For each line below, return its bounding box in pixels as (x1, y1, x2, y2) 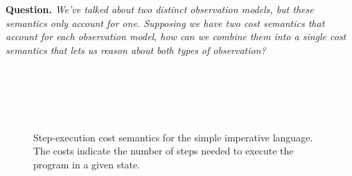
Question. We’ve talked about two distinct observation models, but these (6, 2, 314, 16)
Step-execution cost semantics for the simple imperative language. (33, 130, 313, 144)
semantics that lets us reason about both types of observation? (6, 42, 266, 57)
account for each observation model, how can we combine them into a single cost (6, 29, 346, 44)
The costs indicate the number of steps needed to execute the (33, 143, 294, 158)
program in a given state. (33, 157, 141, 171)
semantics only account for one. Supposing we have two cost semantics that (6, 15, 325, 30)
